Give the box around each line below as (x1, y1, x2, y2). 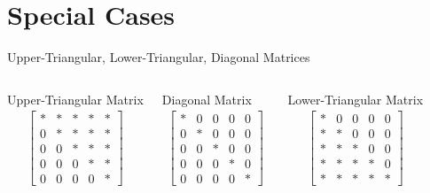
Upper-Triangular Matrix (7, 89, 144, 108)
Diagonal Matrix (161, 89, 252, 108)
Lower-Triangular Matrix (287, 89, 424, 108)
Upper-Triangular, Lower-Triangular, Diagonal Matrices (7, 48, 310, 66)
